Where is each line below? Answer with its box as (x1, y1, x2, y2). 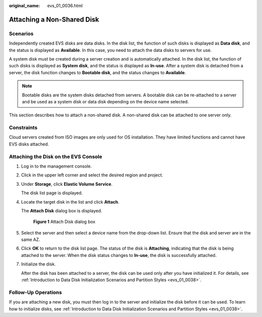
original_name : (9, 3, 40, 8)
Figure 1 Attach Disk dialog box (33, 219, 96, 225)
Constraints (9, 124, 38, 131)
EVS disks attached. (9, 141, 49, 147)
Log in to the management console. (21, 163, 92, 169)
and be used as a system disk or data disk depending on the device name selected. (22, 98, 189, 104)
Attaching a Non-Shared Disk (9, 15, 99, 24)
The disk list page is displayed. (21, 190, 83, 196)
